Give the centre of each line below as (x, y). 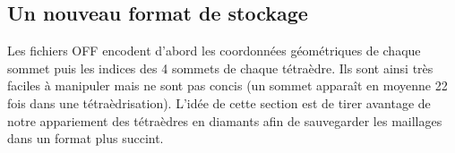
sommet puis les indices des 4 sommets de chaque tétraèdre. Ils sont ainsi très (220, 68)
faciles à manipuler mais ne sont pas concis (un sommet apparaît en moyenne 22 (227, 85)
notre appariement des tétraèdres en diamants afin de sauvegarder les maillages (225, 120)
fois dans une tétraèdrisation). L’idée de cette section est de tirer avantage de (219, 102)
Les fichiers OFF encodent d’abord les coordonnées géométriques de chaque (214, 51)
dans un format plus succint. (86, 138)
